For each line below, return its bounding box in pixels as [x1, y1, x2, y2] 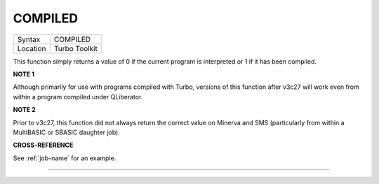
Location [17, 43, 46, 53]
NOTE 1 [13, 70, 35, 78]
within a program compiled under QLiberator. [13, 92, 143, 101]
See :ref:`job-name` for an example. [13, 154, 117, 162]
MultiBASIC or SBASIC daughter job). [13, 128, 121, 136]
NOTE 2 [13, 106, 36, 114]
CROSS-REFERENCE [13, 141, 74, 150]
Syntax [17, 34, 41, 44]
